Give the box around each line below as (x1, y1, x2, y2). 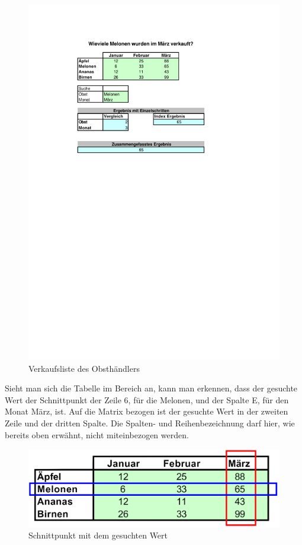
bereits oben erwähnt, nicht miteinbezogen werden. (5, 428, 189, 441)
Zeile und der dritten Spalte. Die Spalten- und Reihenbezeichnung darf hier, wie (5, 417, 295, 429)
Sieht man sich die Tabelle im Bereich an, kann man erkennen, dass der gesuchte (5, 382, 298, 394)
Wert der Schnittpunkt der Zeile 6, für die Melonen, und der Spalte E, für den (5, 393, 289, 406)
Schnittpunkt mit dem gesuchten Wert (28, 529, 168, 541)
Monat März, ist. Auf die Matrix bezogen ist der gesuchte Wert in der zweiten (5, 405, 288, 417)
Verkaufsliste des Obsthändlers (28, 362, 140, 374)
